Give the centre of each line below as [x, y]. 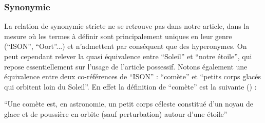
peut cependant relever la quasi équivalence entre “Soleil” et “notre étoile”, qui [128, 56]
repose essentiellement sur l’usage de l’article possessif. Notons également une [126, 66]
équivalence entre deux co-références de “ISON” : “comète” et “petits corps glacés [133, 76]
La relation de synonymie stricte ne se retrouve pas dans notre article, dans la [127, 26]
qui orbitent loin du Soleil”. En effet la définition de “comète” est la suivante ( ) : [130, 86]
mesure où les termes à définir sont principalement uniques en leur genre [118, 36]
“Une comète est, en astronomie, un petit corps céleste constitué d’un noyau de [129, 104]
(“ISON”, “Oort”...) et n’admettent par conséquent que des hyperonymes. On [126, 46]
